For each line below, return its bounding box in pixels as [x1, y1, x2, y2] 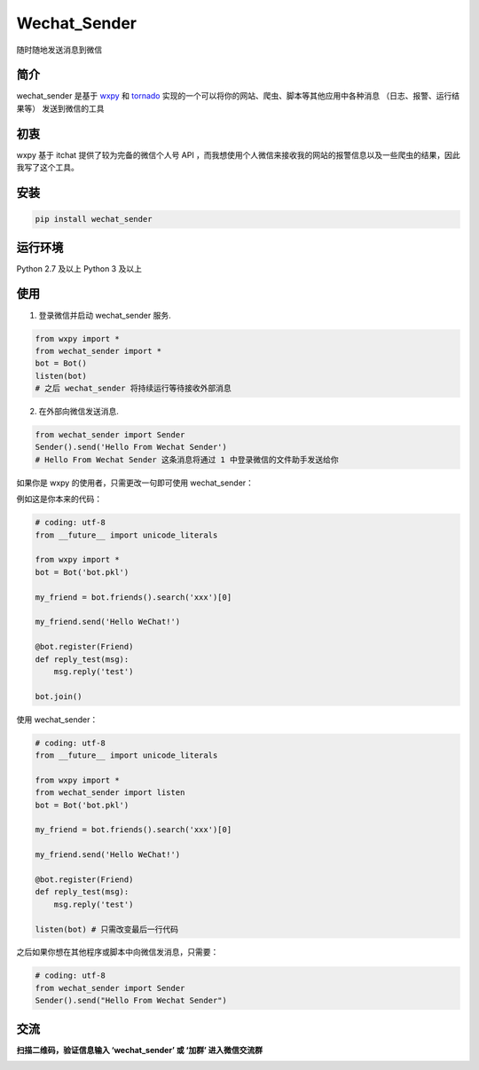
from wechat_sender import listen [35, 788, 185, 798]
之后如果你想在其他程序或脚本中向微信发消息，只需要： [16, 947, 219, 957]
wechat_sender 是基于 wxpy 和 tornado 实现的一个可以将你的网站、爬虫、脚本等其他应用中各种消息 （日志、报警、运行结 [16, 90, 460, 101]
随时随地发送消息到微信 [16, 44, 102, 55]
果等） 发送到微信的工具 [16, 103, 105, 114]
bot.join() [35, 691, 82, 701]
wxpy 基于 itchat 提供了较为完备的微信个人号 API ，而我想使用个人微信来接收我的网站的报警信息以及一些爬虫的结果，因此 [16, 149, 460, 160]
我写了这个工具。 [16, 162, 79, 173]
